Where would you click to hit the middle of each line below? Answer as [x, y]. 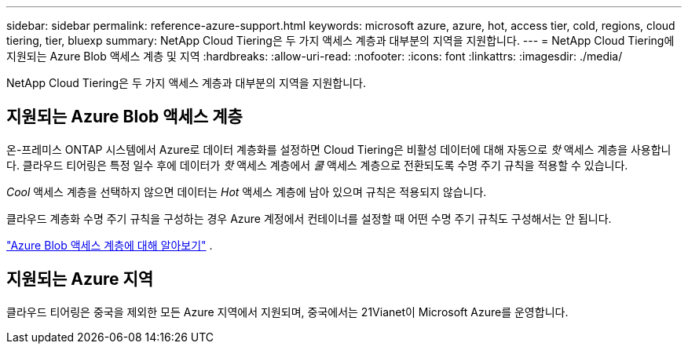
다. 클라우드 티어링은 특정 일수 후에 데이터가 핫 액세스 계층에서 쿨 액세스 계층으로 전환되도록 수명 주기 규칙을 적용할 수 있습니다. [317, 165]
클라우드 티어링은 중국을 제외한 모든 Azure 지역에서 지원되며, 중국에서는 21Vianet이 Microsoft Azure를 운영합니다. [287, 312]
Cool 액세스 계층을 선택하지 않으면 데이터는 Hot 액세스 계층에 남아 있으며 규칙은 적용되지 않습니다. [247, 191]
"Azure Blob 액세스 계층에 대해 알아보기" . [110, 245]
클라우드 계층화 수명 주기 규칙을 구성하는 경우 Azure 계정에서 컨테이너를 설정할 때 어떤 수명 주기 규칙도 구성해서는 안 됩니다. [309, 218]
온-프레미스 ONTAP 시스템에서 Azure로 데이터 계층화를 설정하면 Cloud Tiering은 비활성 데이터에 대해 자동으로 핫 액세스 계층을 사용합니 [339, 149]
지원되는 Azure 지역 [80, 279]
